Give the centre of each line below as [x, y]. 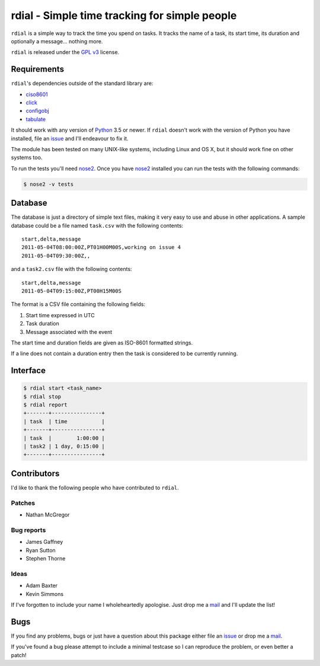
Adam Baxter [42, 586]
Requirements [38, 69]
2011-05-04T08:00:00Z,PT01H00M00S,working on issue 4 [101, 247]
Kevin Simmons [45, 594]
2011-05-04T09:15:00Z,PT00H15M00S [71, 291]
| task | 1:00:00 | [64, 438]
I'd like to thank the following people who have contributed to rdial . [95, 487]
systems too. [27, 158]
